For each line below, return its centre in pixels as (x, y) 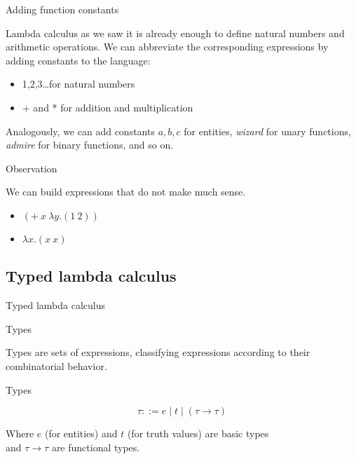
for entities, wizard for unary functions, (267, 131)
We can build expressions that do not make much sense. (126, 192)
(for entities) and (81, 433)
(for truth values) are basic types (198, 433)
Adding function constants (62, 9)
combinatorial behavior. (56, 365)
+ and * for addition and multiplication (108, 107)
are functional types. (96, 447)
